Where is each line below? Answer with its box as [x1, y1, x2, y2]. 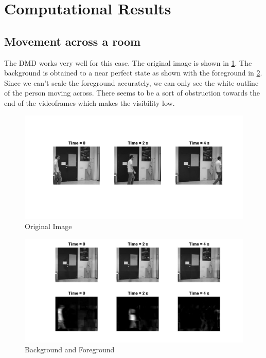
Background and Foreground [25, 344, 115, 355]
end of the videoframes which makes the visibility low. [4, 97, 175, 108]
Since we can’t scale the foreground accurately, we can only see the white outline [4, 77, 259, 88]
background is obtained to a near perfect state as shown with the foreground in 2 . [4, 67, 262, 78]
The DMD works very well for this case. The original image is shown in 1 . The [4, 57, 252, 68]
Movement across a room [4, 33, 141, 49]
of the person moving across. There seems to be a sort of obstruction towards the [4, 87, 260, 98]
